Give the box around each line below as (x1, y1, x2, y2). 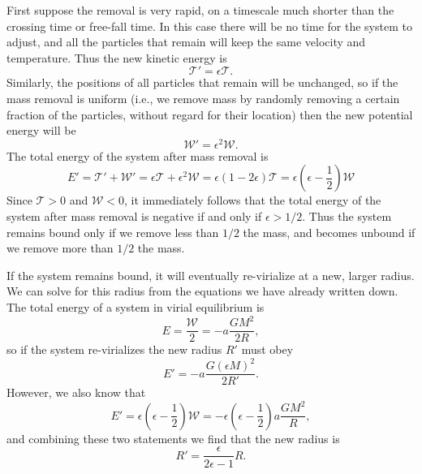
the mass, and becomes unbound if (243, 223, 416, 240)
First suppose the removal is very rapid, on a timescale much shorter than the (6, 2, 394, 18)
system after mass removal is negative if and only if (6, 208, 262, 225)
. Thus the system (302, 208, 392, 225)
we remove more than (6, 239, 114, 256)
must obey (241, 341, 294, 358)
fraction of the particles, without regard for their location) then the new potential (6, 106, 413, 123)
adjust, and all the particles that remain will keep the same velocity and (6, 33, 366, 50)
